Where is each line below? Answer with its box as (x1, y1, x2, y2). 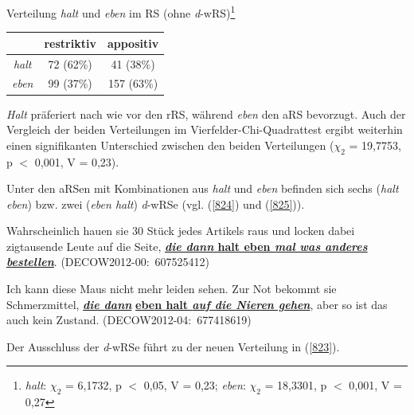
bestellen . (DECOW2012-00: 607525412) (6, 253, 210, 270)
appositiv (107, 34, 159, 51)
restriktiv (44, 34, 96, 51)
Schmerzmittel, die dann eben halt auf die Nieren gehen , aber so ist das (6, 296, 388, 312)
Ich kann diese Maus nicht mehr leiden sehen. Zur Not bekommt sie (6, 280, 337, 297)
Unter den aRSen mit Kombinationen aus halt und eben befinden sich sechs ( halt (6, 180, 399, 197)
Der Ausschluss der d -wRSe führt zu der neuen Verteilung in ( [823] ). (6, 338, 340, 354)
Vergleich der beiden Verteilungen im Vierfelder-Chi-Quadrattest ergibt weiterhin (6, 121, 403, 138)
